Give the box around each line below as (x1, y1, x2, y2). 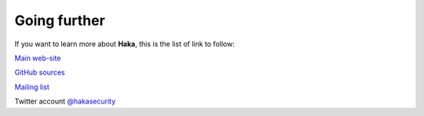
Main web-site (14, 53, 61, 63)
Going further (14, 12, 105, 29)
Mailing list (14, 82, 50, 92)
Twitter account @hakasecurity (14, 96, 116, 106)
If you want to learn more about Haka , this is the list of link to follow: (14, 39, 235, 49)
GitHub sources (14, 67, 66, 78)
